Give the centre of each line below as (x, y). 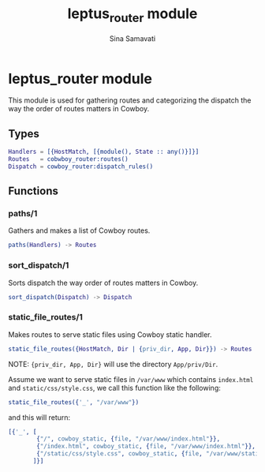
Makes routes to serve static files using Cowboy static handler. (110, 334)
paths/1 (23, 214)
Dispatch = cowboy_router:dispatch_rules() (81, 167)
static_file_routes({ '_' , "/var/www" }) (74, 402)
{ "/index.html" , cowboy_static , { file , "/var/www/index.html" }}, (146, 447)
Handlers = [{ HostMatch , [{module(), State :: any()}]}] (104, 152)
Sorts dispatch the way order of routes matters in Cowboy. (103, 283)
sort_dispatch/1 (39, 265)
